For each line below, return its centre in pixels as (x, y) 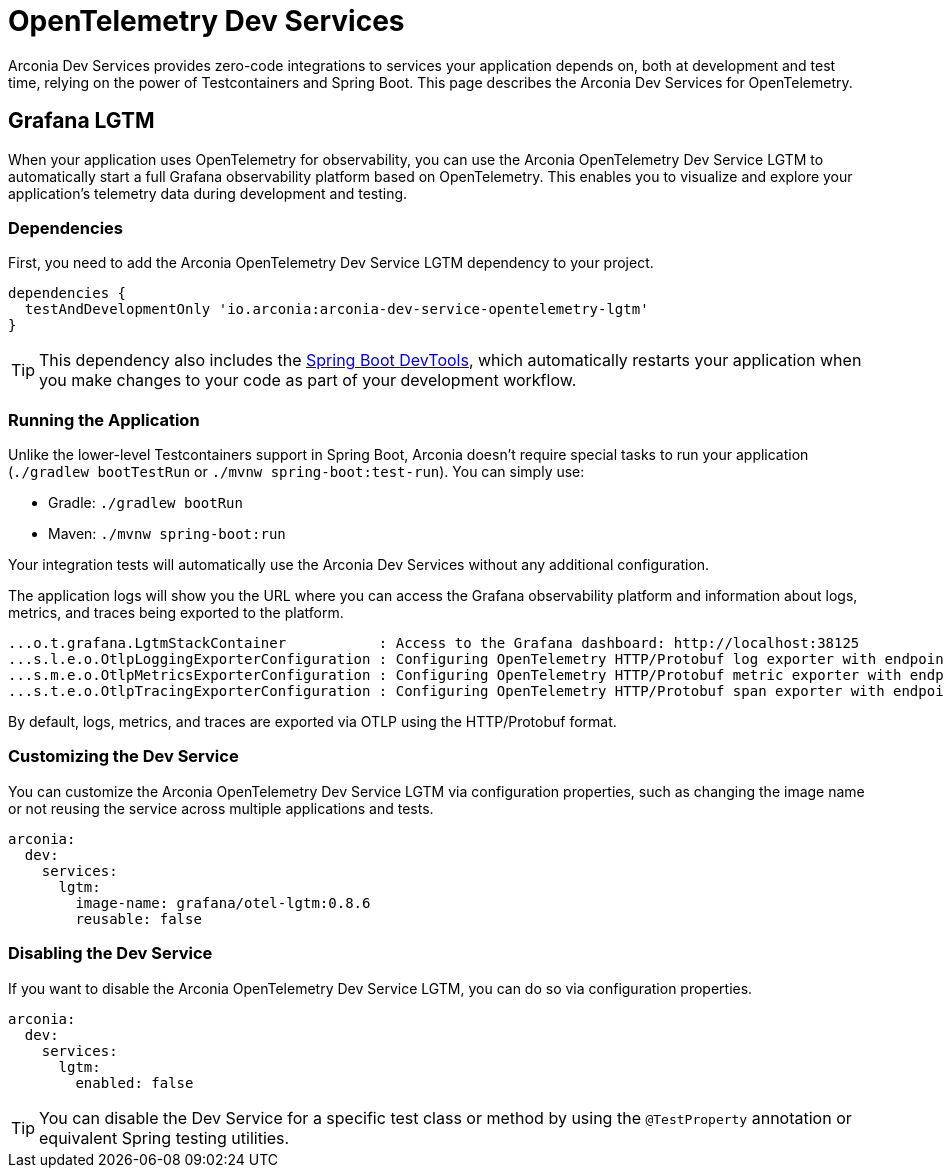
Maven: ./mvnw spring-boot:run (167, 534)
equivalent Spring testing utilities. (164, 1137)
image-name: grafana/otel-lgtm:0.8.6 (223, 902)
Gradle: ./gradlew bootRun (145, 503)
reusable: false (138, 918)
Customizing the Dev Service (123, 756)
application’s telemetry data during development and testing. (208, 193)
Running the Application (104, 419)
